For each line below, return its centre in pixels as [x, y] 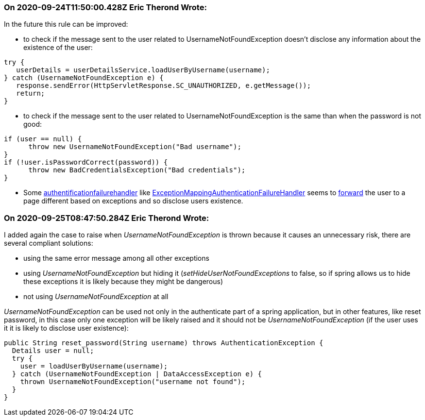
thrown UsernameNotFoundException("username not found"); [133, 382]
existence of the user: [58, 48]
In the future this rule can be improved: [66, 24]
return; [31, 93]
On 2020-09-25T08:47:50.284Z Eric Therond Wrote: [107, 218]
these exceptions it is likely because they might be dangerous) [123, 282]
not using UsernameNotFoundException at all [96, 297]
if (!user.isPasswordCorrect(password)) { [86, 162]
